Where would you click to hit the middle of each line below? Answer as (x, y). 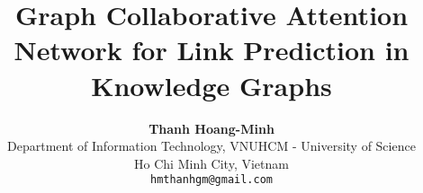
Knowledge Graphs (211, 85)
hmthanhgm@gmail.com (211, 180)
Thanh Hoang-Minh (211, 128)
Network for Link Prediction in (211, 50)
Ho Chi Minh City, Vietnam (211, 163)
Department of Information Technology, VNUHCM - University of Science (211, 146)
